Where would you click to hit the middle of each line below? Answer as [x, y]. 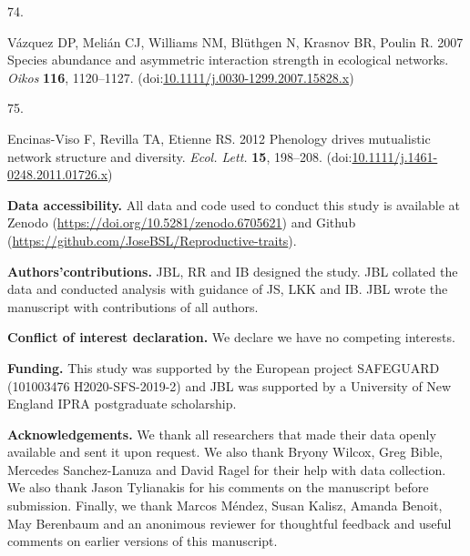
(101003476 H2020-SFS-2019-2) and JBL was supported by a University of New [230, 385]
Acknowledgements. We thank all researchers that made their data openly [222, 434]
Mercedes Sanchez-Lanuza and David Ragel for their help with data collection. [227, 469]
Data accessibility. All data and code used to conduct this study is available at [234, 204]
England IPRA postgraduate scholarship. [122, 404]
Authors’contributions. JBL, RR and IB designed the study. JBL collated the [233, 271]
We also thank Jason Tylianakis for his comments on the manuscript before [218, 487]
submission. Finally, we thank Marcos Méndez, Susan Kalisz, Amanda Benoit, [225, 505]
